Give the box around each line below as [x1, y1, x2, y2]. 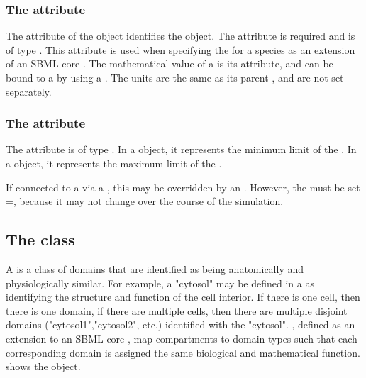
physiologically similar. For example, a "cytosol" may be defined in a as [6, 275, 314, 290]
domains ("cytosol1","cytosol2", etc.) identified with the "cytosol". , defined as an [6, 317, 355, 332]
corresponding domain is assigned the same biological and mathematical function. [6, 345, 360, 360]
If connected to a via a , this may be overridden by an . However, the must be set [6, 179, 360, 194]
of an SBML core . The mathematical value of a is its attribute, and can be [6, 56, 333, 71]
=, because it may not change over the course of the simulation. [6, 194, 284, 209]
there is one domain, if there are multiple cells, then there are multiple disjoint [6, 303, 348, 318]
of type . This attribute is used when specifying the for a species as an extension [6, 42, 355, 57]
